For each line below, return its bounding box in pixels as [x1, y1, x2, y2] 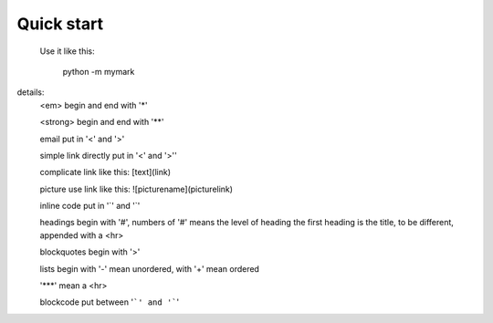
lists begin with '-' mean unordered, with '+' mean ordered [39, 263, 260, 274]
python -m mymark [62, 66, 135, 77]
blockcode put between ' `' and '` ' [39, 297, 180, 307]
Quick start [16, 14, 104, 34]
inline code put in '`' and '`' [39, 201, 141, 212]
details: [16, 87, 45, 98]
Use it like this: [39, 46, 95, 57]
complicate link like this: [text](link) [39, 167, 172, 178]
